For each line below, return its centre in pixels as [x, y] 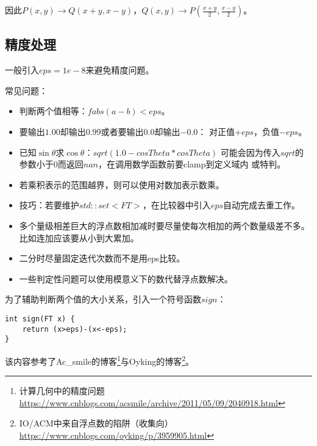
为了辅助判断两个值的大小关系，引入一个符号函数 [103, 299]
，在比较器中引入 [176, 205]
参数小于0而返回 [51, 164]
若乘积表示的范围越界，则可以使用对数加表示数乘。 [122, 184]
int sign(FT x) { [40, 319]
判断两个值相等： [53, 111]
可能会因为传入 [250, 152]
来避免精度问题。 [120, 70]
